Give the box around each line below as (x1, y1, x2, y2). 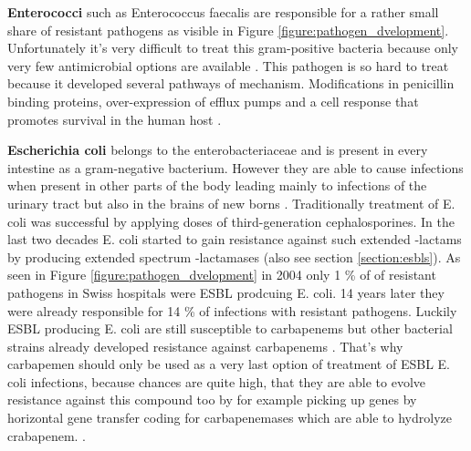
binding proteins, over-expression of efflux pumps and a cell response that (7, 91, 419, 110)
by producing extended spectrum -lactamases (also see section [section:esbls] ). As (7, 247, 461, 266)
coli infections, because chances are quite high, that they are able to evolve (7, 372, 425, 391)
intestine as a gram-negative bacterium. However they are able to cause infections (7, 158, 464, 177)
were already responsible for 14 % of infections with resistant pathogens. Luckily (7, 301, 457, 320)
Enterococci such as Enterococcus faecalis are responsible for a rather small (7, 3, 439, 21)
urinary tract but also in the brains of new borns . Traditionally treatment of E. (7, 193, 455, 212)
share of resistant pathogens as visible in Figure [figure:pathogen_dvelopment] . (7, 20, 449, 39)
